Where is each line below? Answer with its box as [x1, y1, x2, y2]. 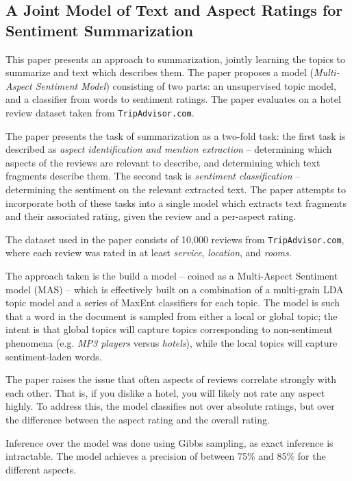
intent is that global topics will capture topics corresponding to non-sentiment [5, 322, 333, 336]
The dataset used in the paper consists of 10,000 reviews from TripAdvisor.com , [5, 232, 344, 246]
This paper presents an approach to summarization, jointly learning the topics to [5, 51, 346, 66]
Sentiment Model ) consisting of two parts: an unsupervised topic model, [35, 78, 336, 92]
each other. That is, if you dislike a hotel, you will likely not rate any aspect [5, 385, 325, 399]
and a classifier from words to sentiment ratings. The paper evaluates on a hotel [5, 92, 341, 106]
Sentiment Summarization [5, 19, 194, 40]
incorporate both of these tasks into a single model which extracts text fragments [5, 195, 347, 210]
